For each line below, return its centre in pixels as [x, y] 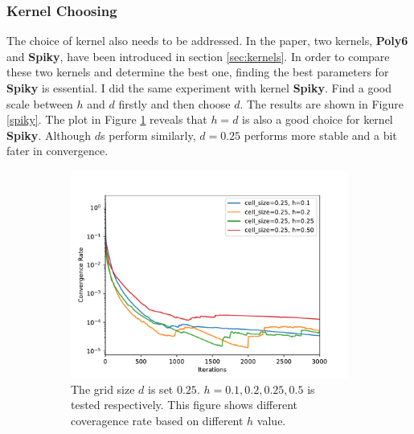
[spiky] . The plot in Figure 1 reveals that [107, 119]
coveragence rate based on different [157, 420]
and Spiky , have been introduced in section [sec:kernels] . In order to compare [198, 56]
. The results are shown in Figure [322, 103]
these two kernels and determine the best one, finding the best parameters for [198, 72]
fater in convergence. [57, 151]
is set [161, 389]
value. [271, 420]
